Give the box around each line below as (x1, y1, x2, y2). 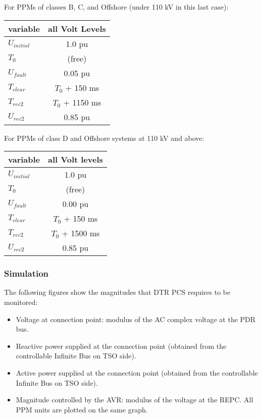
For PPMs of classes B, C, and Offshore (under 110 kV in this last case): (4, 2, 229, 12)
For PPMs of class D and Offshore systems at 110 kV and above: (4, 132, 204, 143)
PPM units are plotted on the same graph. (16, 404, 148, 414)
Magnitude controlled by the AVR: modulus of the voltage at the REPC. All (16, 394, 253, 405)
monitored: (4, 297, 38, 307)
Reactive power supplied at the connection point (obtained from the (16, 340, 227, 351)
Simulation (4, 267, 49, 280)
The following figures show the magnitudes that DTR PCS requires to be (4, 287, 231, 297)
